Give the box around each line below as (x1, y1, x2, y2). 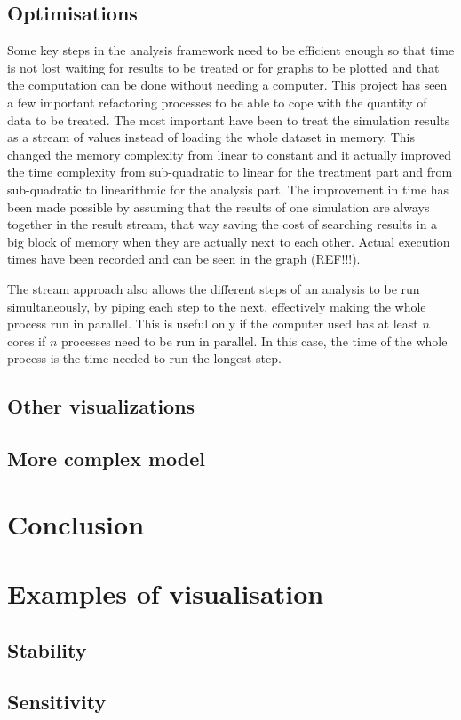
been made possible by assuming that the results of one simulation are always (7, 197, 430, 216)
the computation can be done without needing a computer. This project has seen (7, 75, 448, 94)
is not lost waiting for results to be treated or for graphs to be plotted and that (7, 58, 440, 76)
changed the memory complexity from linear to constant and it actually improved (7, 145, 451, 163)
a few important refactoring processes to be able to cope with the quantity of (7, 92, 427, 111)
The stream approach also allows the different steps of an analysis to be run (7, 279, 420, 297)
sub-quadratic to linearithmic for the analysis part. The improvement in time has (7, 179, 449, 198)
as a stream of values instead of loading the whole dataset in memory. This (7, 128, 416, 146)
